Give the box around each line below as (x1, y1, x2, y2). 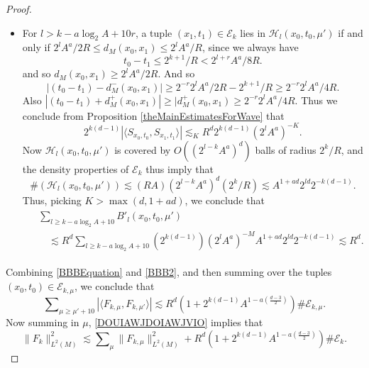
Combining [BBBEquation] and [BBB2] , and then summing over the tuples (6, 264, 332, 279)
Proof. (6, 1, 32, 16)
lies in (240, 25, 266, 40)
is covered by (114, 142, 171, 157)
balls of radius (255, 142, 316, 157)
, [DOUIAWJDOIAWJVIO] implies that (88, 315, 263, 330)
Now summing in (6, 315, 79, 330)
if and (338, 25, 363, 40)
